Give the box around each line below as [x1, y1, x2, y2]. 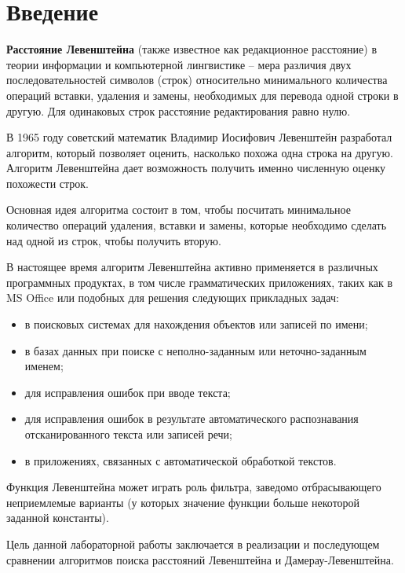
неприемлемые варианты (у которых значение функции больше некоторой [6, 494, 360, 510]
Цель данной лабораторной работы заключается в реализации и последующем [6, 535, 380, 552]
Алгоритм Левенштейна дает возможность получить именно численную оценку [6, 160, 386, 176]
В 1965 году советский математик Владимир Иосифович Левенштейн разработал [6, 129, 392, 145]
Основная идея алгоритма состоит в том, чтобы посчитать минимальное [6, 201, 351, 218]
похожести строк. [6, 174, 89, 191]
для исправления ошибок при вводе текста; [24, 384, 231, 400]
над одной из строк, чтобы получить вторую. [6, 232, 221, 248]
